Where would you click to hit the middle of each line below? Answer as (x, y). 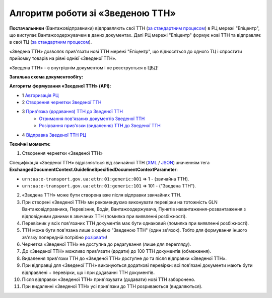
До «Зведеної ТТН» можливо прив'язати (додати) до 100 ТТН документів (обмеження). (117, 251)
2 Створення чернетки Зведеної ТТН (62, 103)
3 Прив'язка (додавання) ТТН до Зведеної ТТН (73, 112)
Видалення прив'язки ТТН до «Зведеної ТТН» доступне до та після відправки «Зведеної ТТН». (124, 258)
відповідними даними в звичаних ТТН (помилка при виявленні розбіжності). (105, 216)
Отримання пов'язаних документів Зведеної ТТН (92, 119)
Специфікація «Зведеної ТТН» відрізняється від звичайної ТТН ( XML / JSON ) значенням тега (110, 162)
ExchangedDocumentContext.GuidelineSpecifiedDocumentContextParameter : (94, 170)
